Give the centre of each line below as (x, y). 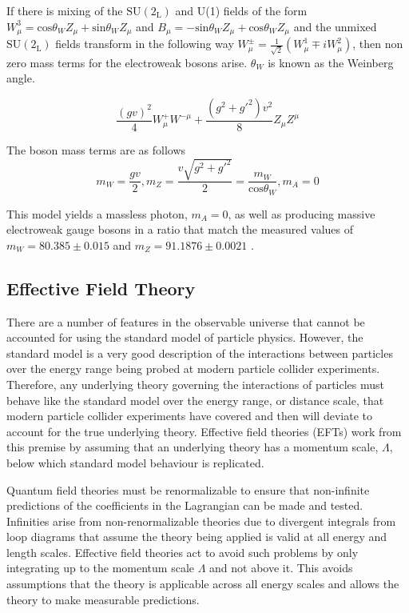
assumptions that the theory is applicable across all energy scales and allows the (203, 584)
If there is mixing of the (65, 10)
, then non (378, 44)
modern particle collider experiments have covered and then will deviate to (189, 416)
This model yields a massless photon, (97, 213)
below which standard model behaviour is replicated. (135, 462)
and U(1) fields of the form (241, 10)
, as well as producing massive (302, 213)
